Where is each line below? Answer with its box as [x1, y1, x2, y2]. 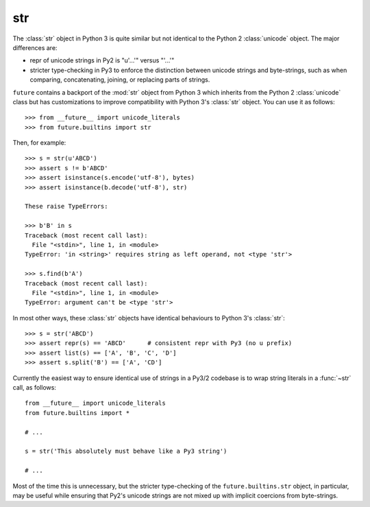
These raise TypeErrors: [25, 202, 108, 211]
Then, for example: [12, 139, 66, 147]
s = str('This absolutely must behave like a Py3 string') [25, 447, 227, 456]
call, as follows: [12, 384, 56, 392]
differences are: [12, 43, 58, 51]
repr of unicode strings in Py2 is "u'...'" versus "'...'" [29, 56, 175, 64]
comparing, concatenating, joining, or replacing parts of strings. [29, 75, 210, 84]
